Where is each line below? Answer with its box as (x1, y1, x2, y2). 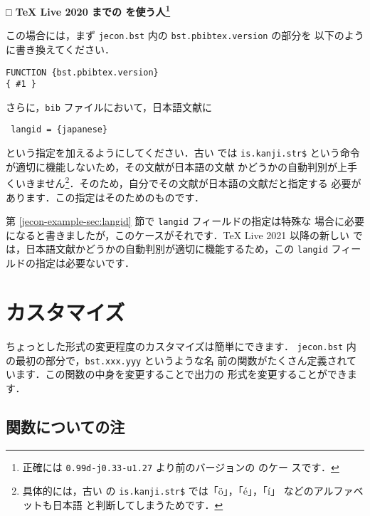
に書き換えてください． (6, 41, 115, 56)
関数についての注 (6, 415, 125, 437)
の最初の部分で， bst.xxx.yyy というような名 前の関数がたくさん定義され (6, 352, 347, 367)
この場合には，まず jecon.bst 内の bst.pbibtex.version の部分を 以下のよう (6, 28, 364, 43)
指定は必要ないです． (35, 256, 135, 270)
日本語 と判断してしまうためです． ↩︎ (52, 497, 223, 512)
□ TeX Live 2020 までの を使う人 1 (6, 2, 171, 19)
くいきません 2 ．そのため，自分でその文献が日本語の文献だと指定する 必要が (6, 174, 361, 191)
